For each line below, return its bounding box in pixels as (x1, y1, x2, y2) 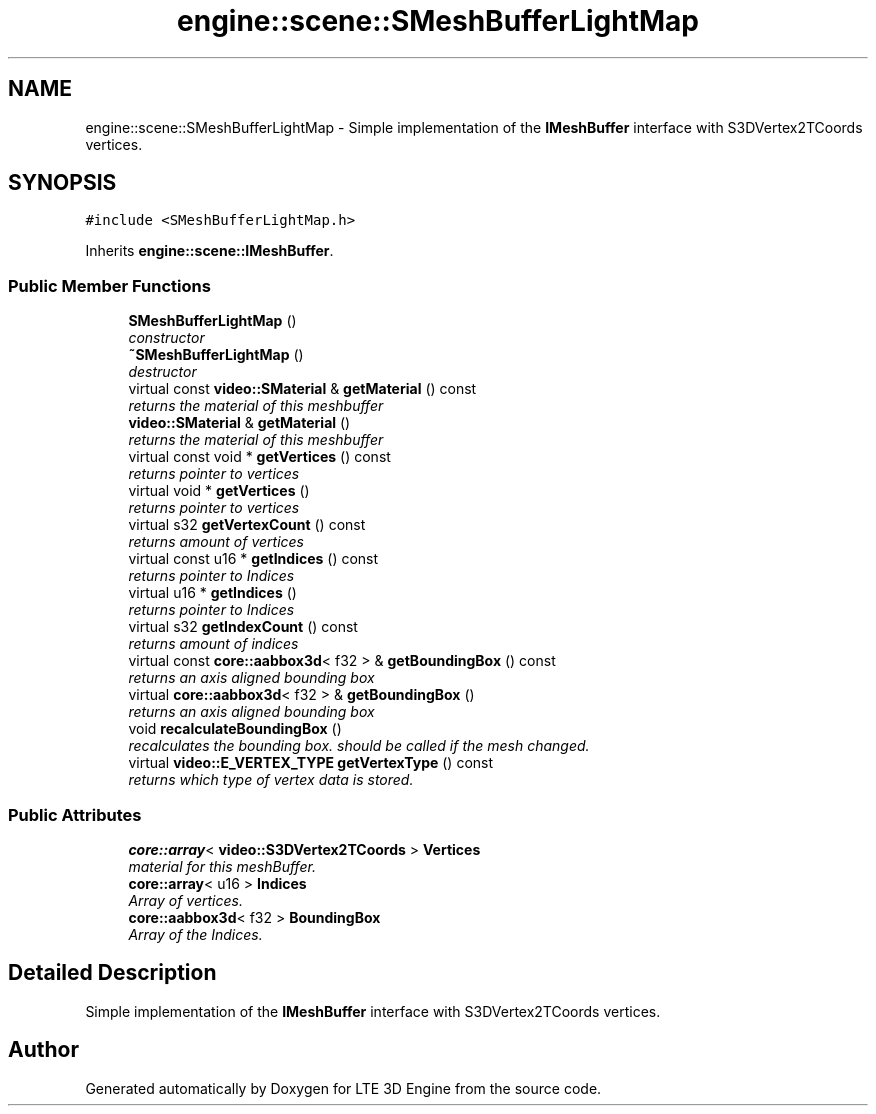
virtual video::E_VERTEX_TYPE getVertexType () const (128, 754, 494, 772)
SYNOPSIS (8, 170, 117, 196)
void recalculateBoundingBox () (128, 720, 342, 738)
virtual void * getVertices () (128, 482, 310, 500)
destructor (128, 363, 197, 381)
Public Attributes (8, 804, 142, 825)
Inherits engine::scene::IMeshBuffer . (85, 242, 334, 260)
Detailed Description (8, 960, 217, 986)
